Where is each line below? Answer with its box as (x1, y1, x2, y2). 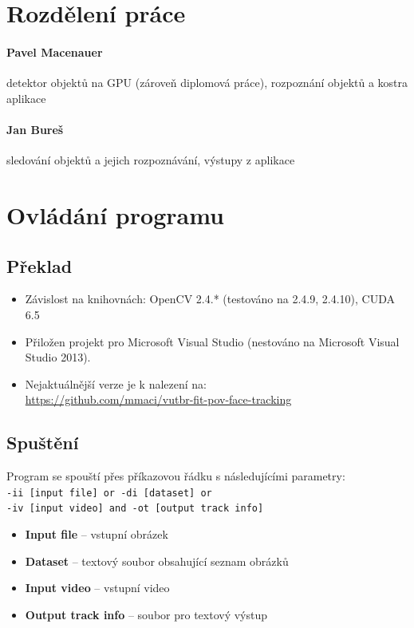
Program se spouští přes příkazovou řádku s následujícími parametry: (6, 468, 345, 484)
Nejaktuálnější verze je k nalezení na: (25, 375, 207, 392)
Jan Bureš (6, 120, 64, 137)
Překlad (6, 253, 73, 278)
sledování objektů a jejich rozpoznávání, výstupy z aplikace (6, 152, 295, 168)
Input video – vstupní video (25, 579, 170, 596)
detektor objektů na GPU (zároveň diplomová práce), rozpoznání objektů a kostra (6, 74, 408, 91)
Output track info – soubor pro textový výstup (25, 606, 268, 622)
